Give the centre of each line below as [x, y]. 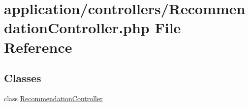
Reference [38, 47]
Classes [23, 78]
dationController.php [77, 28]
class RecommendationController [53, 98]
